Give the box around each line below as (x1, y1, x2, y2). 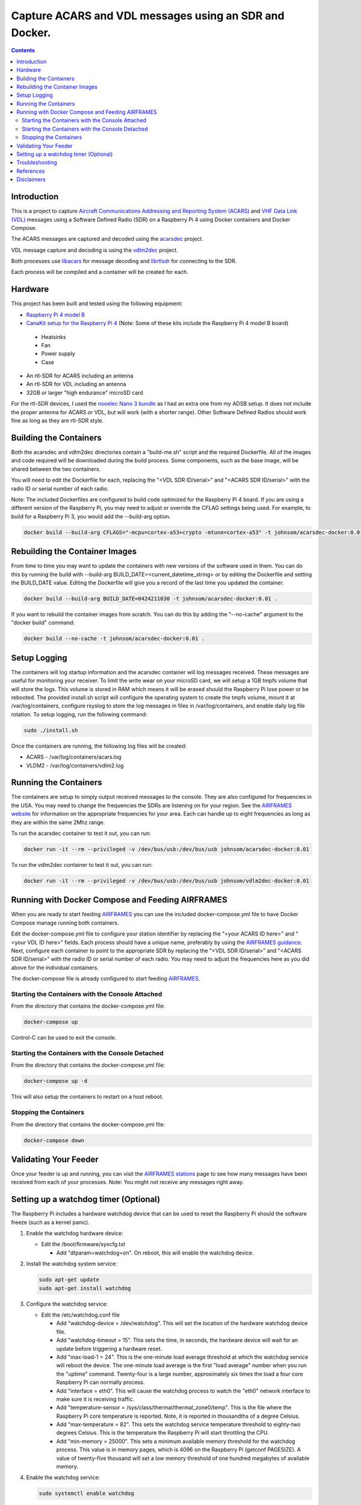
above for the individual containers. (11, 964, 99, 971)
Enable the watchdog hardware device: (26, 1230, 123, 1237)
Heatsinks (41, 333, 66, 340)
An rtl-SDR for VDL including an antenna (26, 380, 126, 388)
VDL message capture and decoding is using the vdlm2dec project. (11, 246, 179, 253)
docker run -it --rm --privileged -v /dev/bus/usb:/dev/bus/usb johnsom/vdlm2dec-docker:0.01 (23, 877, 310, 884)
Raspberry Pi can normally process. (56, 1379, 145, 1386)
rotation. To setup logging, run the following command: (11, 710, 147, 718)
